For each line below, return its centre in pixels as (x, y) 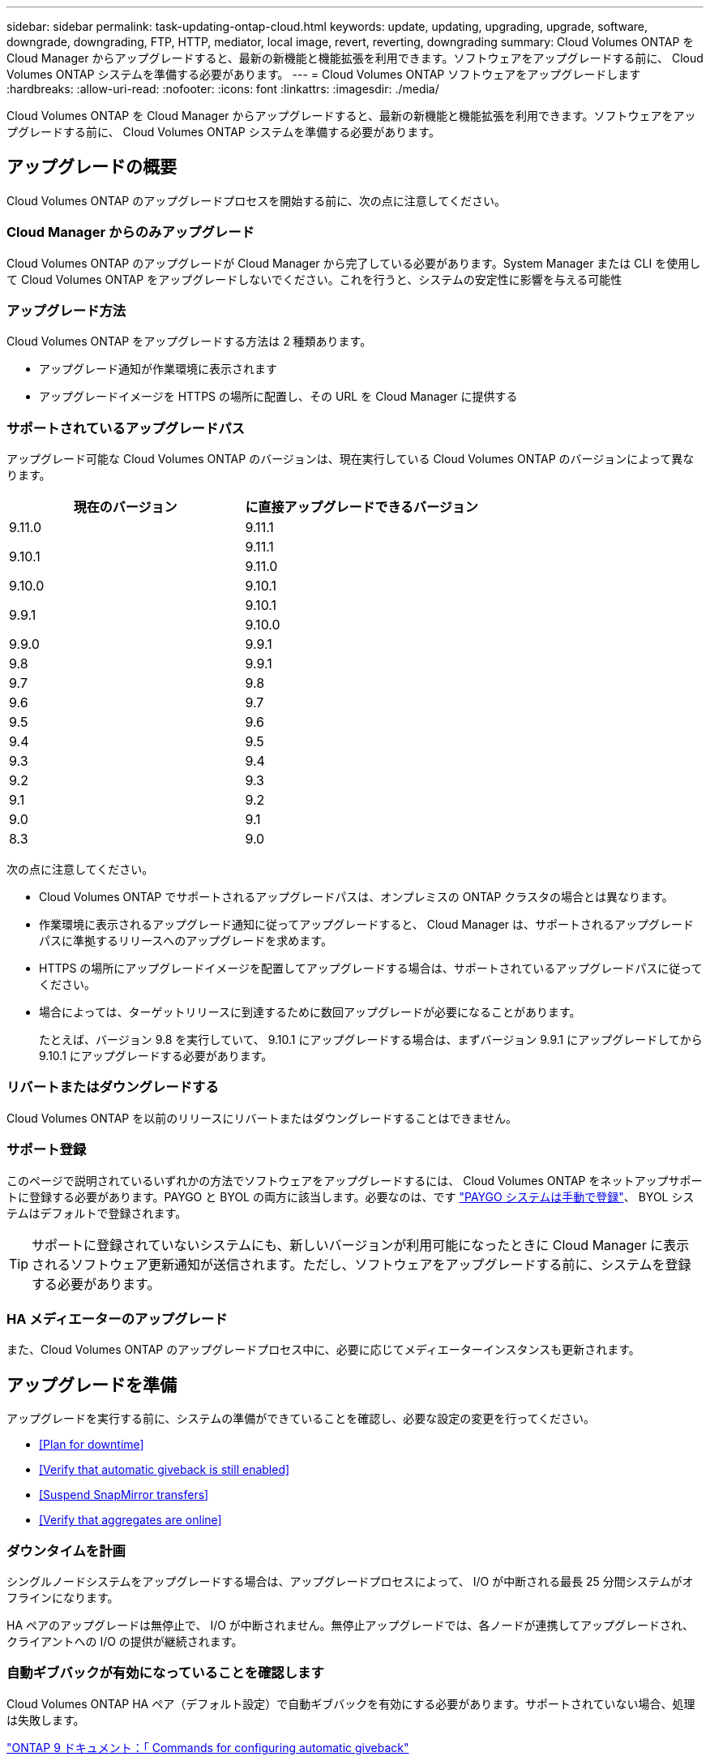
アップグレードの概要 (92, 167)
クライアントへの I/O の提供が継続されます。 (125, 1641)
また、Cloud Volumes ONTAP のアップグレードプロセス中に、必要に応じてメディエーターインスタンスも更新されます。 (323, 1350)
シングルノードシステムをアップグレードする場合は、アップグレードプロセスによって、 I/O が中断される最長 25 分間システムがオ (350, 1581)
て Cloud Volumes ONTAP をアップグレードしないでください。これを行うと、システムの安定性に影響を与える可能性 (314, 279)
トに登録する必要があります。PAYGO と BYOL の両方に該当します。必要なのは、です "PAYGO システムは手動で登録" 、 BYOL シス (351, 1196)
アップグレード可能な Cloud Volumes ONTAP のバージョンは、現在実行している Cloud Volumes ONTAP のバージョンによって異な (351, 459)
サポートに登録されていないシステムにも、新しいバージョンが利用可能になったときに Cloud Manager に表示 (361, 1245)
